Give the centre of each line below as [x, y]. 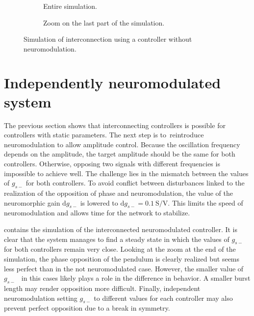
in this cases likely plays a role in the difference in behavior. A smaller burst [136, 278]
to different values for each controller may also [163, 298]
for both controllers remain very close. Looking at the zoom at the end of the [120, 249]
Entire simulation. [70, 6]
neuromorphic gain [32, 202]
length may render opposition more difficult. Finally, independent [102, 288]
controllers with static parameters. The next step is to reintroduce [104, 135]
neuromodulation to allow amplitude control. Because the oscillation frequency [122, 144]
